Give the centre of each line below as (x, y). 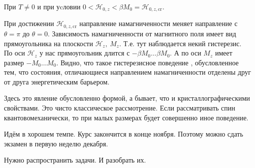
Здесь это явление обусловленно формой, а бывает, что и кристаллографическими (127, 98)
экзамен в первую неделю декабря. (56, 143)
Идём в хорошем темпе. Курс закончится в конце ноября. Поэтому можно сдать (124, 134)
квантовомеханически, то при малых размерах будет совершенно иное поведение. (126, 117)
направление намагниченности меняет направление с (159, 23)
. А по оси (186, 53)
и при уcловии (59, 6)
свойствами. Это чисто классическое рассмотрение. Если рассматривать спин (120, 108)
